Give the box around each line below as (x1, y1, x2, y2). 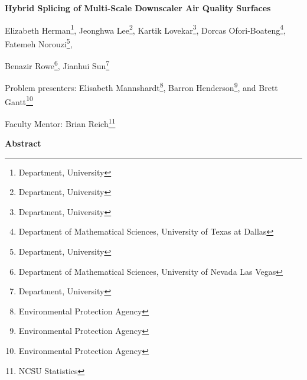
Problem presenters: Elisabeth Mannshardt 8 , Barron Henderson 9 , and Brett (5, 80, 278, 93)
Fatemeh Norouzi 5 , (5, 35, 73, 50)
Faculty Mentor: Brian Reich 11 (5, 115, 116, 129)
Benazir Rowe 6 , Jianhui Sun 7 (5, 58, 110, 72)
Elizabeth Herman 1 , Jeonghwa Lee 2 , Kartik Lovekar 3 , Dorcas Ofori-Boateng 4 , (5, 22, 286, 36)
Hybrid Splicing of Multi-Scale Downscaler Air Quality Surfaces (5, 2, 271, 14)
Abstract (5, 137, 41, 150)
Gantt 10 (5, 93, 33, 108)
